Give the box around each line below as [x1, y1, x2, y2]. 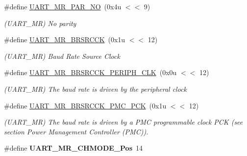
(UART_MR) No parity [4, 18, 76, 28]
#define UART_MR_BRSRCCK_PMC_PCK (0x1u [4, 100, 167, 110]
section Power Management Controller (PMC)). [4, 126, 148, 136]
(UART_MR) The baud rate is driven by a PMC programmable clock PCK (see [4, 117, 243, 127]
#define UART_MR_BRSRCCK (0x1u [4, 34, 125, 45]
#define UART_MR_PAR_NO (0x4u [4, 1, 122, 11]
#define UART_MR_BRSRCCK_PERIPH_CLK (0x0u [4, 67, 177, 78]
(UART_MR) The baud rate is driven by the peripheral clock [4, 83, 187, 94]
